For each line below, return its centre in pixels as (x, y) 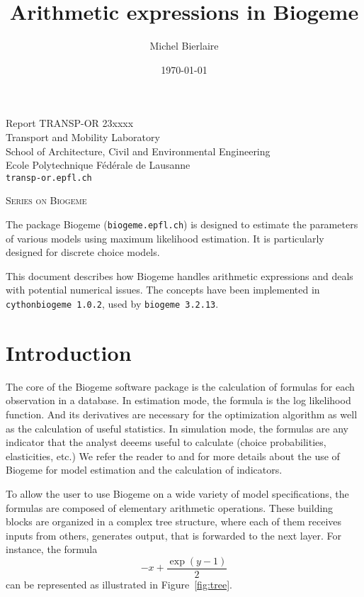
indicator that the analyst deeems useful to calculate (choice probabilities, (166, 442)
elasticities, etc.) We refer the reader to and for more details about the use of (173, 456)
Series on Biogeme (46, 200)
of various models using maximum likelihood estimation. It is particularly (165, 238)
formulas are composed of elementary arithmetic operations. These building (170, 507)
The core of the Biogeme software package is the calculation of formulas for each (180, 386)
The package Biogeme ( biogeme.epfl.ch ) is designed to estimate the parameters (182, 224)
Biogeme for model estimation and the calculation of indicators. (144, 470)
